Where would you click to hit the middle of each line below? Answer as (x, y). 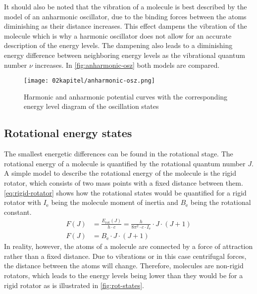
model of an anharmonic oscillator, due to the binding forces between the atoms (125, 16)
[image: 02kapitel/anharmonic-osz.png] (89, 81)
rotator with (23, 202)
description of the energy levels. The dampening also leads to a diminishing (118, 45)
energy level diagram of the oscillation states (91, 106)
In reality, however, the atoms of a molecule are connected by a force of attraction (128, 246)
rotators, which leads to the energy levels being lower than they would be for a (124, 275)
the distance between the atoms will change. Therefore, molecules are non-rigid (124, 266)
